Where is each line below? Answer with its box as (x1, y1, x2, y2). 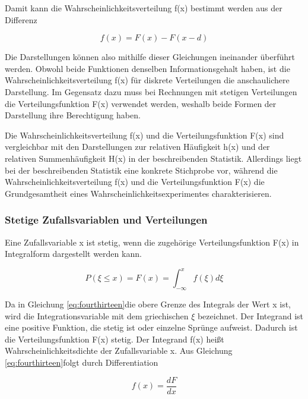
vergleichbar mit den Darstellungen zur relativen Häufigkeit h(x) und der (5, 140, 270, 153)
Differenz (5, 13, 37, 26)
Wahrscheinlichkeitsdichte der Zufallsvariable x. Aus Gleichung (5, 344, 233, 357)
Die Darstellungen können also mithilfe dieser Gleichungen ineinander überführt (5, 51, 296, 63)
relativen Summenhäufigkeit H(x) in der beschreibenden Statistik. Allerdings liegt (5, 152, 302, 164)
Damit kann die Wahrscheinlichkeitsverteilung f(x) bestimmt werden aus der (5, 2, 282, 14)
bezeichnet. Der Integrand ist (197, 309, 304, 322)
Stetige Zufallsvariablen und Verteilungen (5, 212, 208, 227)
